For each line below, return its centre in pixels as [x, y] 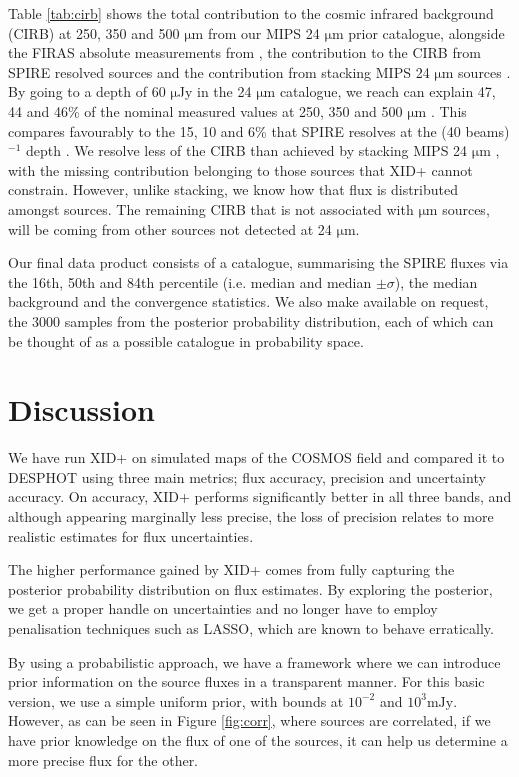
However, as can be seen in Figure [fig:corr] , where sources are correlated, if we [249, 720]
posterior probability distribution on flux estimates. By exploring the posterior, [250, 588]
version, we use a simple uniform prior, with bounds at [176, 700]
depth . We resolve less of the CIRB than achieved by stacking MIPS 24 [246, 150]
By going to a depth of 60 [87, 91]
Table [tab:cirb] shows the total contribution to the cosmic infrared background [251, 13]
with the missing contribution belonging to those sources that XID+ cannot [240, 169]
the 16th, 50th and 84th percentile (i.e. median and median [190, 281]
